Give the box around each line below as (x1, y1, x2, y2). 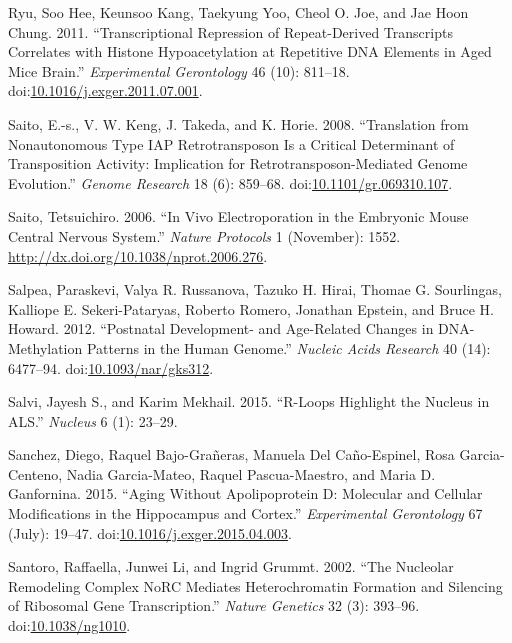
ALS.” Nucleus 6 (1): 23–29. (8, 410, 178, 431)
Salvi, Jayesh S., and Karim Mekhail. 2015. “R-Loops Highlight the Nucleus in (8, 391, 490, 412)
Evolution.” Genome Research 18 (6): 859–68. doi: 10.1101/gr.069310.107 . (8, 172, 453, 193)
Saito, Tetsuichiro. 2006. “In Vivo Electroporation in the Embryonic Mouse (8, 206, 469, 227)
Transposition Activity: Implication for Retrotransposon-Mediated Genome (8, 153, 468, 174)
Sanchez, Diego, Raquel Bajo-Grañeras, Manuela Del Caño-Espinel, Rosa (8, 444, 455, 465)
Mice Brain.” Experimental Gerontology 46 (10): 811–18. (8, 60, 350, 81)
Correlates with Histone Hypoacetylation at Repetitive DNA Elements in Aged (8, 41, 492, 62)
